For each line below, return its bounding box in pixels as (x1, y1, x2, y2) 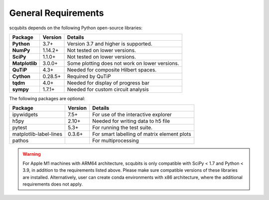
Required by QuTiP (67, 72, 111, 79)
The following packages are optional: (9, 95, 86, 101)
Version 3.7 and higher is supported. (67, 40, 152, 47)
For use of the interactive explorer (92, 111, 172, 118)
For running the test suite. (92, 124, 153, 131)
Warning (22, 151, 41, 157)
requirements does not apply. (22, 181, 83, 187)
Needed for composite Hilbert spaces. (67, 66, 157, 73)
